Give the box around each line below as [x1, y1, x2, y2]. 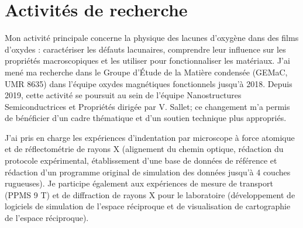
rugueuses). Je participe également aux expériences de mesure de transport [5, 177, 273, 189]
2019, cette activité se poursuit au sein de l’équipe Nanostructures [5, 89, 242, 101]
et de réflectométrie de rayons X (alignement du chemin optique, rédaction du [5, 143, 284, 155]
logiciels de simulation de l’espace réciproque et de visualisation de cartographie [5, 200, 291, 212]
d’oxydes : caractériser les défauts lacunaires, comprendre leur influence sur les [5, 43, 286, 55]
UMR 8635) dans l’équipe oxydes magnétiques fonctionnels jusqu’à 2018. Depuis [5, 77, 292, 89]
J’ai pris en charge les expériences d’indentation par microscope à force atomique [5, 131, 295, 143]
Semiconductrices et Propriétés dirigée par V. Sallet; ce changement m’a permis [5, 100, 290, 112]
